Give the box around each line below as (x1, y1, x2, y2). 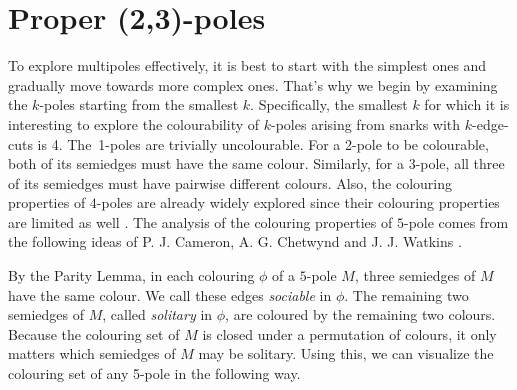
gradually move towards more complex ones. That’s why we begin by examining (8, 74, 498, 95)
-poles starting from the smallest (39, 94, 239, 115)
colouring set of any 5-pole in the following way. (8, 363, 301, 384)
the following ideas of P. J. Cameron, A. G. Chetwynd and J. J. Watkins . (8, 231, 462, 252)
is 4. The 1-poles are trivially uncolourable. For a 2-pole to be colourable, (37, 133, 489, 154)
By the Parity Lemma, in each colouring (8, 265, 255, 286)
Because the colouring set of (8, 323, 180, 344)
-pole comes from (403, 211, 509, 232)
